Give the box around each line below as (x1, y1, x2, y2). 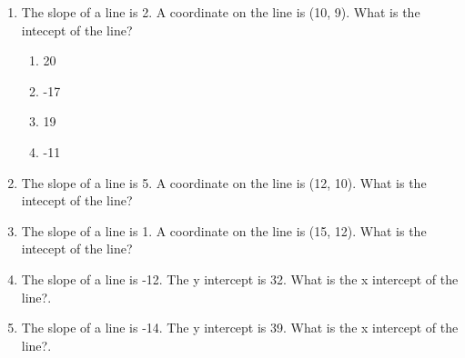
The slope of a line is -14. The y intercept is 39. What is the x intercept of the (21, 318, 459, 337)
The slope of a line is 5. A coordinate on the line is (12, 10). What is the (21, 173, 427, 192)
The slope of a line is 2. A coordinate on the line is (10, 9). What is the (21, 3, 420, 21)
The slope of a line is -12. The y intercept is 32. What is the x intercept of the (21, 269, 459, 288)
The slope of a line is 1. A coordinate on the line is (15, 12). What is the (21, 221, 427, 240)
